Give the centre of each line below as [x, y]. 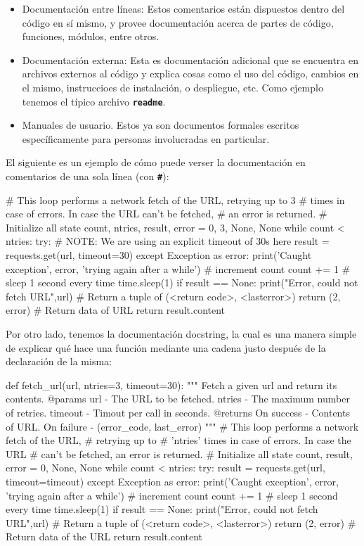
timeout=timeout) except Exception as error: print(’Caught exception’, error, [172, 481]
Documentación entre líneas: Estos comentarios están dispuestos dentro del [183, 8]
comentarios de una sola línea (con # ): [87, 176]
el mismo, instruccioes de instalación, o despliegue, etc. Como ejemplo [173, 87]
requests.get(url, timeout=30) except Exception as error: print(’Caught [159, 255]
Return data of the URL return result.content [104, 537]
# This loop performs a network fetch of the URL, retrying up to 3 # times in [175, 199]
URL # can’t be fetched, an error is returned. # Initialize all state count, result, [179, 453]
